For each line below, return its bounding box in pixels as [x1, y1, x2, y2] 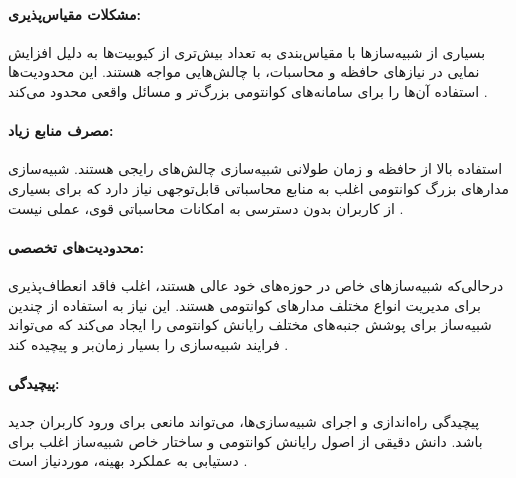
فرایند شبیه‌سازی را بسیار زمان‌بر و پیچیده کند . [8, 333, 289, 354]
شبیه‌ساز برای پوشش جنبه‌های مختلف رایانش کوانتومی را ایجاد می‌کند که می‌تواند [8, 314, 492, 335]
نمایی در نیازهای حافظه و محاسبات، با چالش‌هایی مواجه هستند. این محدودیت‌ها [8, 61, 480, 82]
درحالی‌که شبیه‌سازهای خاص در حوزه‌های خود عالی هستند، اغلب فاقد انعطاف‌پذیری [8, 274, 504, 295]
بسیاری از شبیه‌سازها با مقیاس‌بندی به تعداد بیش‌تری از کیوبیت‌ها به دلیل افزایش [8, 41, 486, 62]
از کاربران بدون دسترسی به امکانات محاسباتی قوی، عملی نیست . [8, 197, 404, 218]
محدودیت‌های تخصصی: [8, 236, 144, 257]
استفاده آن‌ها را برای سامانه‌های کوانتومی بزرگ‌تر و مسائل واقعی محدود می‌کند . [8, 80, 488, 101]
